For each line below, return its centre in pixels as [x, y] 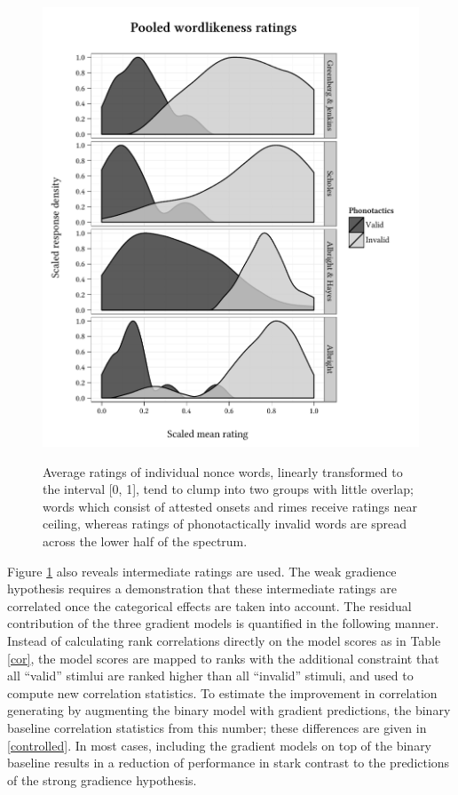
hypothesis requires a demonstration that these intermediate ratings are [202, 588]
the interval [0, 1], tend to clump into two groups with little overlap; [228, 489]
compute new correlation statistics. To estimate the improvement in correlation [222, 692]
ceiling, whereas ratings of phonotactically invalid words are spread [225, 524]
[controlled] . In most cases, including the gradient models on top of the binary [220, 745]
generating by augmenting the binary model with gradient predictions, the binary [229, 710]
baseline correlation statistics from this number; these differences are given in [217, 727]
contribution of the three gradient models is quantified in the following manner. [223, 623]
